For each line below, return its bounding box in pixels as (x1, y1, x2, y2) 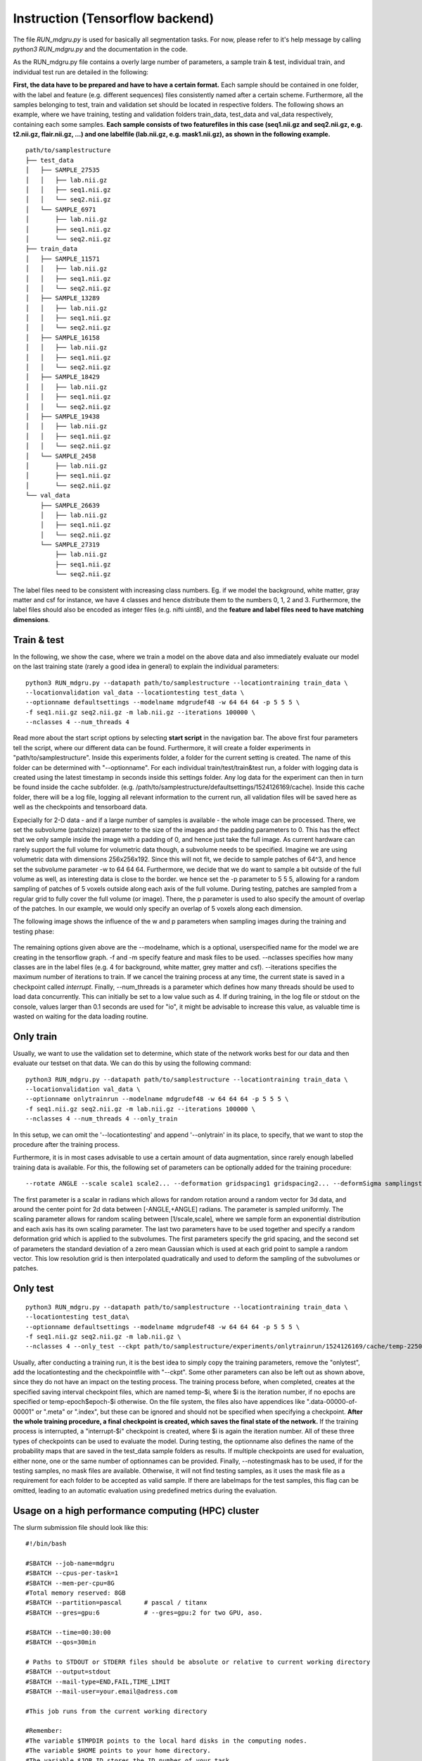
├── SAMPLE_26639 (39, 501, 100, 509)
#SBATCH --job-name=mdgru (25, 1559, 115, 1567)
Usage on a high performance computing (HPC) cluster (13, 1505, 260, 1517)
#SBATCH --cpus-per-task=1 (25, 1569, 119, 1577)
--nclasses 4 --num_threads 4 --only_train (25, 1115, 178, 1123)
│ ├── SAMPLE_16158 (25, 333, 100, 342)
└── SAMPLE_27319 (39, 541, 100, 549)
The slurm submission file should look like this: (13, 1523, 148, 1531)
